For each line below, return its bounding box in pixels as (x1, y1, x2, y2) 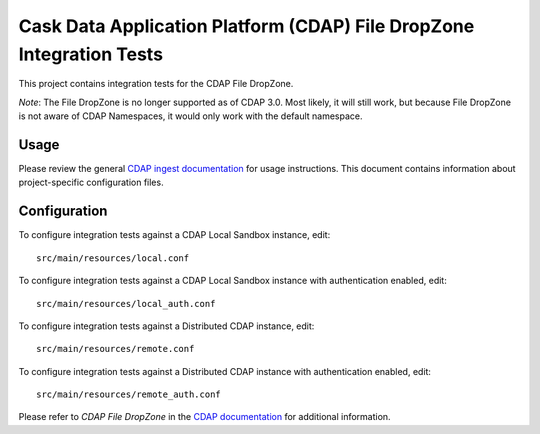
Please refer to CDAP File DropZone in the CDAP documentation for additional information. (18, 411, 391, 423)
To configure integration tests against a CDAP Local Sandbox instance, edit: (18, 229, 331, 241)
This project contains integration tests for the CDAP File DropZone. (18, 78, 294, 90)
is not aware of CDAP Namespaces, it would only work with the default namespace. (18, 110, 364, 122)
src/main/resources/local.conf (36, 252, 190, 264)
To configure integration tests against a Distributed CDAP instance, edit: (18, 320, 315, 332)
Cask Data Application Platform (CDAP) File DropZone (18, 15, 475, 37)
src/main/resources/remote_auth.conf (36, 389, 222, 400)
